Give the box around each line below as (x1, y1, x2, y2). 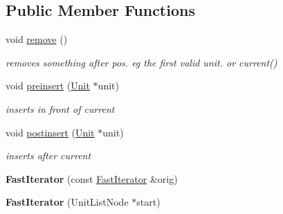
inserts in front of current (6, 101, 115, 116)
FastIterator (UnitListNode (6, 195, 129, 209)
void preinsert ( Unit (6, 78, 90, 93)
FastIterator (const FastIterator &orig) (6, 171, 178, 186)
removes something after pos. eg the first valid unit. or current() (6, 55, 277, 69)
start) (136, 195, 161, 209)
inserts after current (6, 148, 91, 163)
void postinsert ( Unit (6, 125, 95, 139)
